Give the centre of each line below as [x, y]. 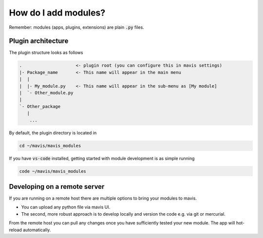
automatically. [37, 230]
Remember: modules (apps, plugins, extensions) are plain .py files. [77, 27]
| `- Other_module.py [46, 93]
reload [15, 230]
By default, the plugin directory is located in [53, 133]
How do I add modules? [57, 13]
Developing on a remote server [57, 187]
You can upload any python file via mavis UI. [66, 207]
